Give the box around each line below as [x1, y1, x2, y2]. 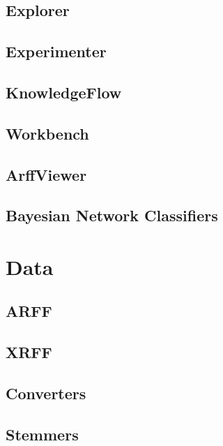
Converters [6, 382, 86, 404]
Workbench [6, 122, 89, 144]
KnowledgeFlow [6, 81, 122, 103]
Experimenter [6, 40, 107, 62]
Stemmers [6, 423, 79, 445]
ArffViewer [6, 163, 87, 185]
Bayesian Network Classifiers [6, 205, 218, 226]
